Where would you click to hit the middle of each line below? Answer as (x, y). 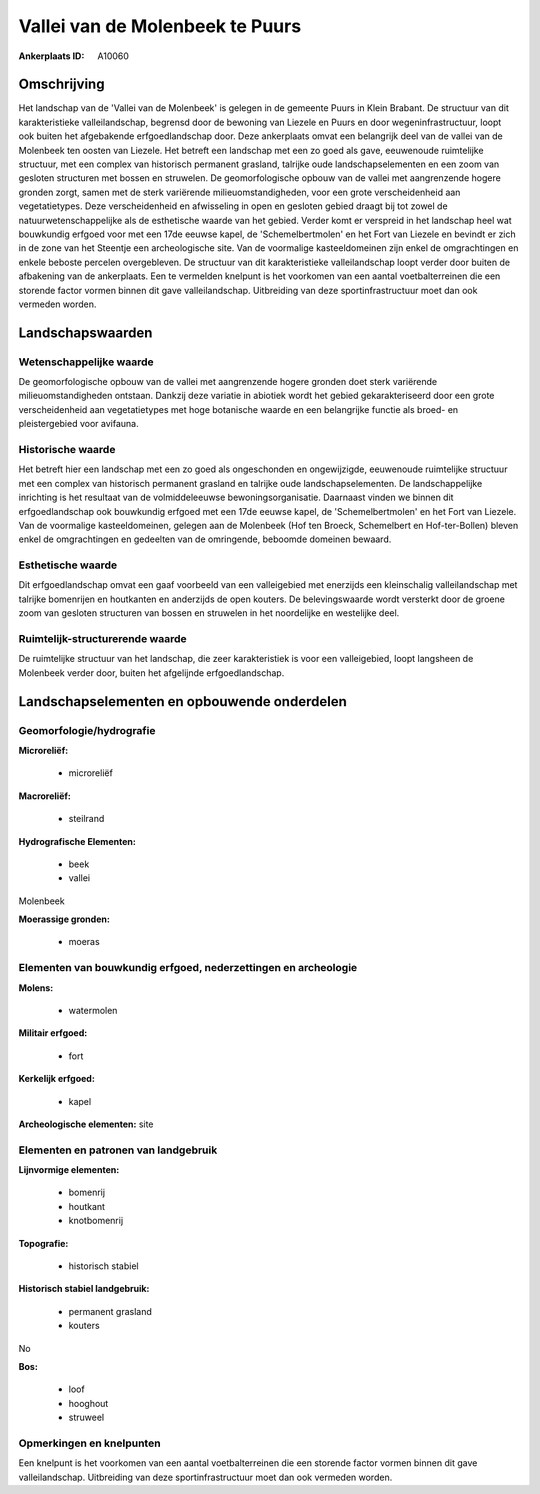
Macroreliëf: (45, 796)
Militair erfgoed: (53, 1033)
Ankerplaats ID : (51, 56)
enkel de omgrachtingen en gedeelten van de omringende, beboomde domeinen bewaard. (205, 539)
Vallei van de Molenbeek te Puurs (160, 26)
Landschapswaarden (85, 332)
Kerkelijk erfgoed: (56, 1079)
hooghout (88, 1403)
